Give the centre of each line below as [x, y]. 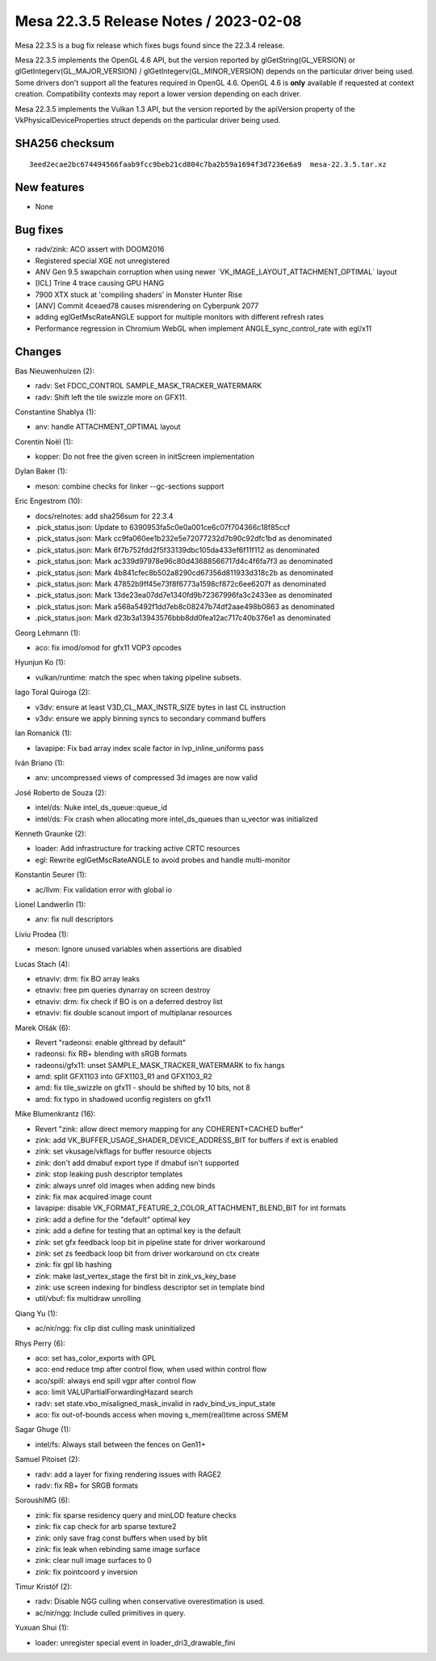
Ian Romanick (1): [44, 733]
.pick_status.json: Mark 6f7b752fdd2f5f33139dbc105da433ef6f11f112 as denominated [178, 549]
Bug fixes [39, 230]
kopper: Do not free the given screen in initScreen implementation [145, 456]
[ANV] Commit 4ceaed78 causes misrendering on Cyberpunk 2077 [147, 306]
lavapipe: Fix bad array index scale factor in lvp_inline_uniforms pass [149, 748]
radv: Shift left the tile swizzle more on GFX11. [111, 397]
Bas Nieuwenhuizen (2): [55, 371]
